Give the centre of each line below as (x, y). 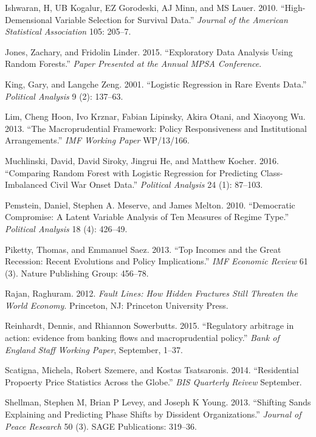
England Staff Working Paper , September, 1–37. (94, 349)
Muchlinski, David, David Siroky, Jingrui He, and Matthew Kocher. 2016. (142, 160)
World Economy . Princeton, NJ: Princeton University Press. (117, 305)
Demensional (29, 19)
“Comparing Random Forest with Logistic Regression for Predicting (132, 172)
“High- (293, 7)
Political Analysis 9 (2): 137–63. (64, 96)
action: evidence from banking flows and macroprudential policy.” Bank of (142, 338)
